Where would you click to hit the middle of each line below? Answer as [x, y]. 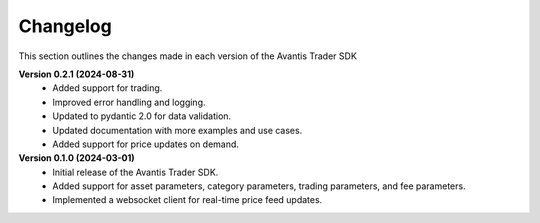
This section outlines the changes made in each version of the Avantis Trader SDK [187, 56]
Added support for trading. [107, 88]
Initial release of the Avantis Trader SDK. [135, 172]
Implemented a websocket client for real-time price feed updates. [187, 200]
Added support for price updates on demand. [146, 144]
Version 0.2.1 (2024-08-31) [76, 74]
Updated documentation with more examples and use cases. [177, 130]
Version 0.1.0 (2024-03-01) [76, 158]
